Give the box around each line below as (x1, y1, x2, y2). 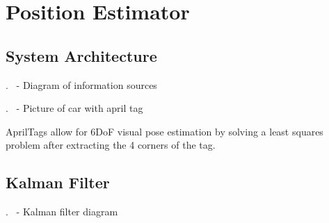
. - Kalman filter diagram (6, 204, 118, 219)
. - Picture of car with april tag (6, 101, 143, 115)
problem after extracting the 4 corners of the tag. (6, 138, 216, 152)
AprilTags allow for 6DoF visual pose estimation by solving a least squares (6, 124, 323, 138)
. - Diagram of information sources (6, 77, 157, 92)
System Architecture (6, 44, 157, 66)
